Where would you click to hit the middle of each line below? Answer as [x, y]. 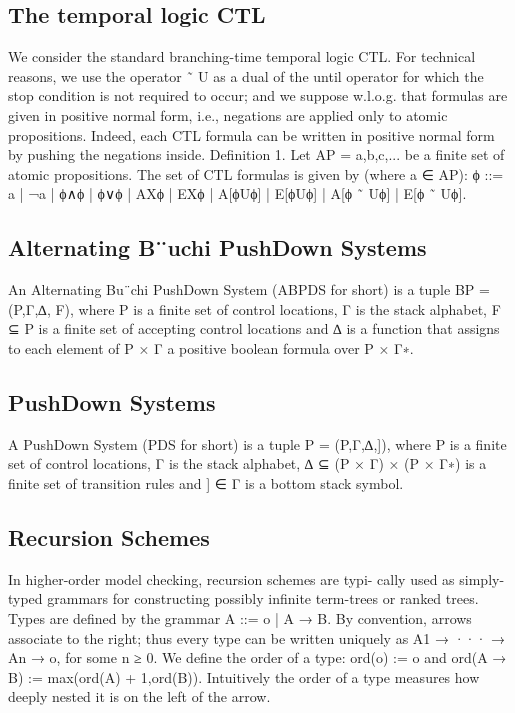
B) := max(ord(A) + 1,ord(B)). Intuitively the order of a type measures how [244, 676]
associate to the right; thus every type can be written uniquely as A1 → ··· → [257, 637]
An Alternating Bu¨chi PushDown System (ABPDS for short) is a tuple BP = [249, 289]
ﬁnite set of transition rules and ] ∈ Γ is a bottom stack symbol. [206, 482]
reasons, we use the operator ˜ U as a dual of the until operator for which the [246, 75]
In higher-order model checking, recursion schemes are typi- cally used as [231, 578]
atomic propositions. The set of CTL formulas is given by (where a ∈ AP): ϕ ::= [256, 173]
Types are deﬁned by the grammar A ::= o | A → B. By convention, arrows [240, 617]
